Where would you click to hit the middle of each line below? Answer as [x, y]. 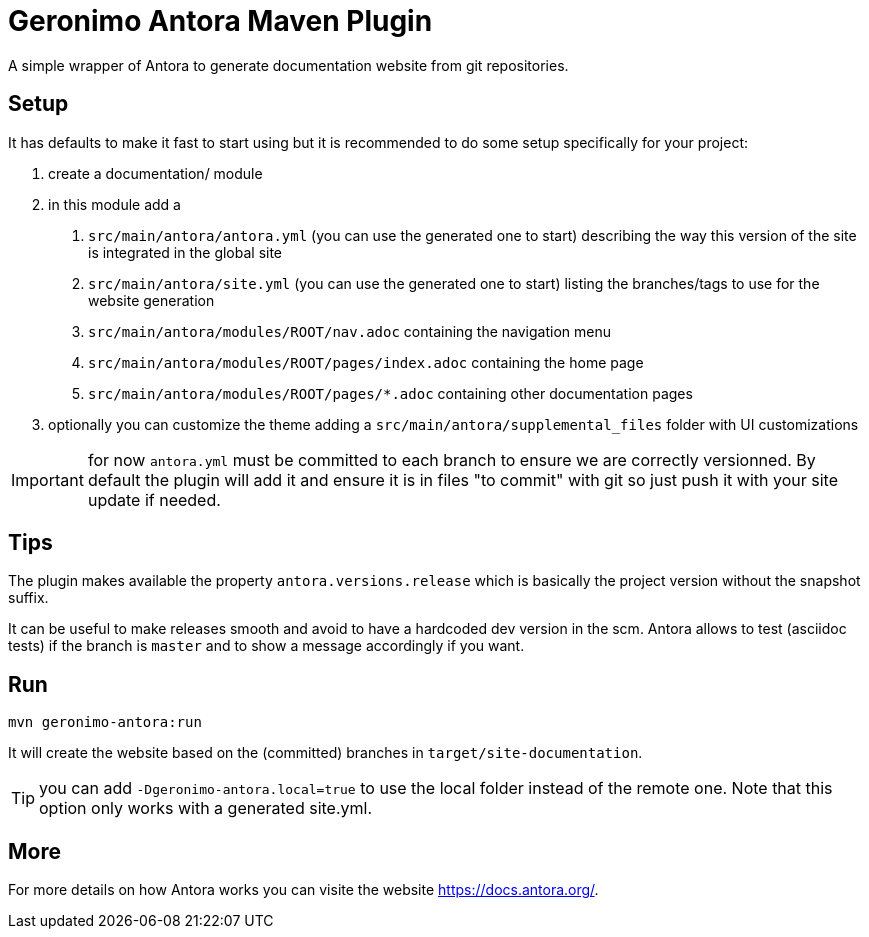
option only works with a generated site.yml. [206, 808]
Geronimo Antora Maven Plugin [220, 21]
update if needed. [154, 499]
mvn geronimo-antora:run [105, 722]
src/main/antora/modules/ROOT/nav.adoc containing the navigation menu [349, 331]
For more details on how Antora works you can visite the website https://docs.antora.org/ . [303, 890]
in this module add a [114, 204]
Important [47, 479]
